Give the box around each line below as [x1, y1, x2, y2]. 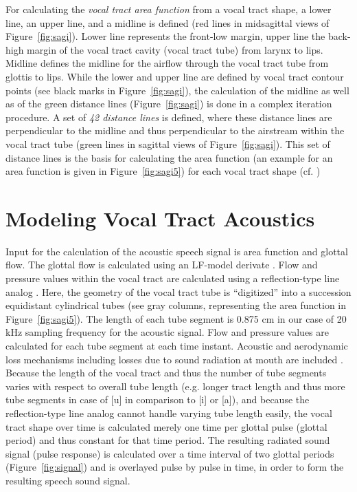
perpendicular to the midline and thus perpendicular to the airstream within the [5, 123, 345, 138]
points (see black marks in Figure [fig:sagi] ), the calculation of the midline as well [5, 83, 349, 97]
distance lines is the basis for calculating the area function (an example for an [5, 150, 333, 164]
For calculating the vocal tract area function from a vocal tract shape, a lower [5, 2, 332, 16]
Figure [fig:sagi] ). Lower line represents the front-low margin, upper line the [5, 29, 325, 43]
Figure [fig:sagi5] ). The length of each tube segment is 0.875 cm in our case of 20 [5, 311, 347, 325]
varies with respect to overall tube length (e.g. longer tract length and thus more [5, 378, 345, 393]
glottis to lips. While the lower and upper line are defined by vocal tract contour [5, 69, 344, 83]
